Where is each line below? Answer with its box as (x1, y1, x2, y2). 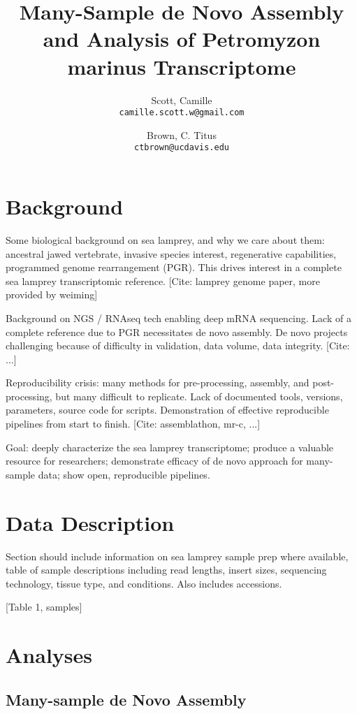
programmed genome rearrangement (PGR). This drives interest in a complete (6, 260, 342, 275)
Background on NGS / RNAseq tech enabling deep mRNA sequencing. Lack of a (6, 310, 351, 325)
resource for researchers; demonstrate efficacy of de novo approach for (6, 453, 303, 468)
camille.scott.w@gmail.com (119, 108, 245, 118)
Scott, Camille (151, 92, 212, 107)
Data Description (6, 508, 175, 537)
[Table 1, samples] (6, 599, 82, 614)
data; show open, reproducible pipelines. (38, 467, 210, 481)
